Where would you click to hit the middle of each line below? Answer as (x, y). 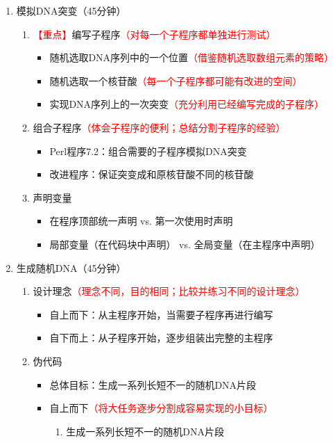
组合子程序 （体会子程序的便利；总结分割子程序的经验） (159, 127)
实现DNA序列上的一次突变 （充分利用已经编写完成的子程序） (187, 104)
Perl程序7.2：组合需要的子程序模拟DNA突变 (148, 151)
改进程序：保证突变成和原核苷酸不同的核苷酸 (152, 174)
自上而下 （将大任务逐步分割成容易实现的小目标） (161, 408)
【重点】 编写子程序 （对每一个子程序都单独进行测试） (154, 34)
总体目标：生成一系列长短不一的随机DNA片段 (153, 384)
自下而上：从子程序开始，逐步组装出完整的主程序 (161, 338)
